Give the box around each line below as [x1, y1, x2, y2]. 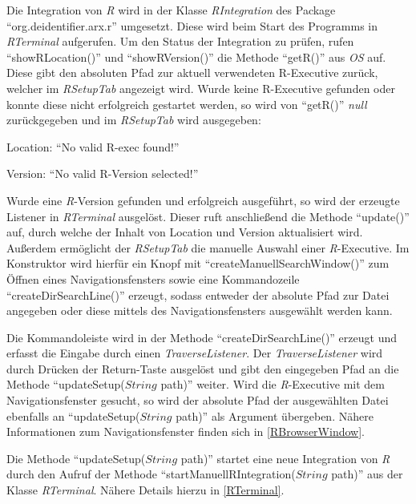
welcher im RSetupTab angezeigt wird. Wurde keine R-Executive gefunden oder [6, 79, 395, 96]
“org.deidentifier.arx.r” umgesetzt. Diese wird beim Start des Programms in [6, 17, 378, 34]
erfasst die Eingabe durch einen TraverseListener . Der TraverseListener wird [6, 345, 383, 361]
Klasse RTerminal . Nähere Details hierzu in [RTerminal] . [6, 482, 285, 498]
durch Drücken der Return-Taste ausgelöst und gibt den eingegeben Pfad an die [6, 360, 399, 377]
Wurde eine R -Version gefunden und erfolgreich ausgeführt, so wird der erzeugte [6, 192, 400, 208]
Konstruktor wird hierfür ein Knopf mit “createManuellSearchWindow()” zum [6, 255, 390, 272]
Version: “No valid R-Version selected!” [6, 165, 199, 182]
